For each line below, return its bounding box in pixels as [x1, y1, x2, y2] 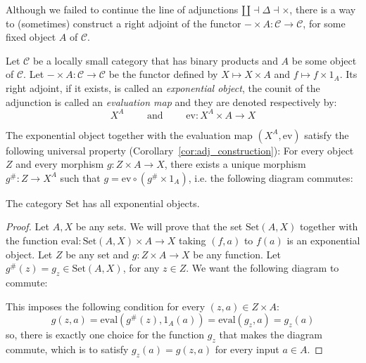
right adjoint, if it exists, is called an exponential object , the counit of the [6, 80, 320, 95]
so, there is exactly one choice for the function [6, 327, 205, 342]
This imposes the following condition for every [6, 298, 206, 313]
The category [6, 195, 63, 210]
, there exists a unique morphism [164, 157, 306, 171]
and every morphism [15, 157, 104, 171]
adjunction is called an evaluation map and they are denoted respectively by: [6, 94, 337, 109]
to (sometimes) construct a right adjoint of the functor [6, 15, 241, 30]
